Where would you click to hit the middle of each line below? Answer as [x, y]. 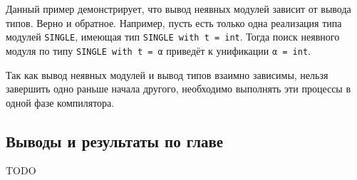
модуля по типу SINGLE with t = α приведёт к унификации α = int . [158, 50]
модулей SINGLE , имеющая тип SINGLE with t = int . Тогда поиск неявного [173, 37]
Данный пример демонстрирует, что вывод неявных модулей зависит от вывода [178, 9]
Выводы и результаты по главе [115, 141]
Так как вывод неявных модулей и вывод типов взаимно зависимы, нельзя [167, 74]
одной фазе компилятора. [60, 102]
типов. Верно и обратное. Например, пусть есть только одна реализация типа [174, 22]
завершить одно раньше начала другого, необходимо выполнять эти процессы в [178, 89]
